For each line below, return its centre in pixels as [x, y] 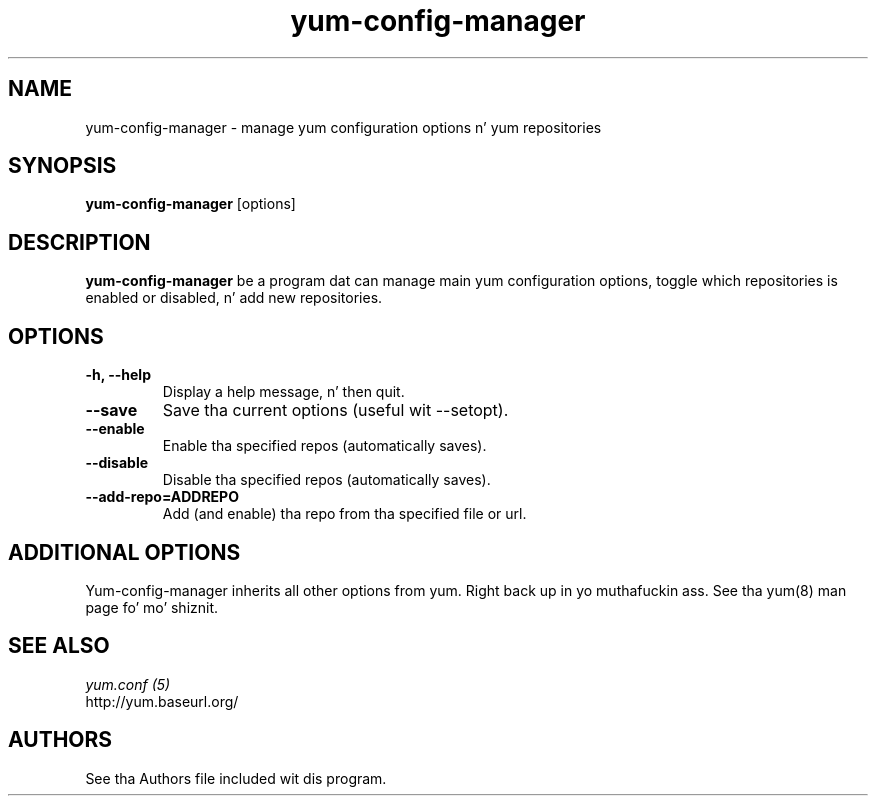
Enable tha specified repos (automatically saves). [324, 446]
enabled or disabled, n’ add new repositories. [234, 298]
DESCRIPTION [79, 242]
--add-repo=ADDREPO [162, 497]
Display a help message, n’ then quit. [283, 392]
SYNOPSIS [62, 166]
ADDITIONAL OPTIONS [124, 552]
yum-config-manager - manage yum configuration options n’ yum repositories [343, 127]
